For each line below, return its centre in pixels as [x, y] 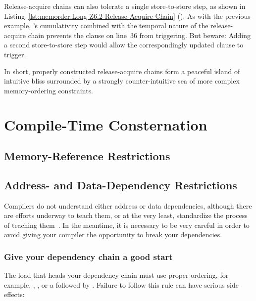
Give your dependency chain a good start [88, 257]
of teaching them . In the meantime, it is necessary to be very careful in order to [127, 225]
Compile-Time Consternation [106, 124]
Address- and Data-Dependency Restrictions [121, 185]
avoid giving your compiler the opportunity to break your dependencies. [113, 235]
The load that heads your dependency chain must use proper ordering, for [116, 275]
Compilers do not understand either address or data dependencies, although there [128, 205]
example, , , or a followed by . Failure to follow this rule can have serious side [121, 284]
